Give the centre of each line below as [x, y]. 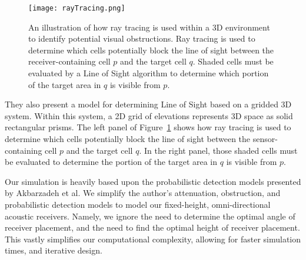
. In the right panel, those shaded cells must [218, 150]
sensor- [265, 139]
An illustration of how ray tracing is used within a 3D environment [149, 27]
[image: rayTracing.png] [77, 8]
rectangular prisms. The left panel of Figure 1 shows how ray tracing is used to [148, 127]
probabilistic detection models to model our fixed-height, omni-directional [138, 204]
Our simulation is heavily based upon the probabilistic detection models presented [153, 181]
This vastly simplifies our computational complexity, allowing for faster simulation [153, 239]
